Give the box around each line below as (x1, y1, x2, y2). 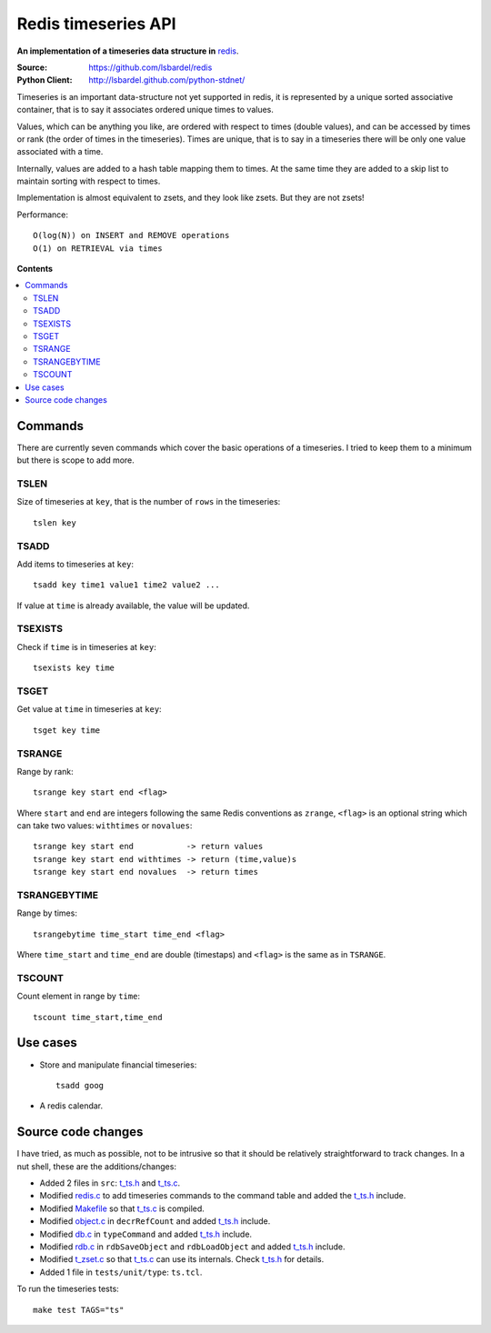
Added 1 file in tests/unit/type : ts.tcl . (39, 1267, 203, 1278)
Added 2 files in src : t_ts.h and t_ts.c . (39, 1178, 181, 1188)
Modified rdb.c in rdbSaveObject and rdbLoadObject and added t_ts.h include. (39, 1241, 346, 1252)
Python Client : (16, 75, 73, 85)
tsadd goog (55, 1080, 105, 1090)
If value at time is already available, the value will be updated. (16, 600, 250, 611)
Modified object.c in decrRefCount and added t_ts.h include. (39, 1216, 271, 1227)
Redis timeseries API (16, 14, 176, 34)
